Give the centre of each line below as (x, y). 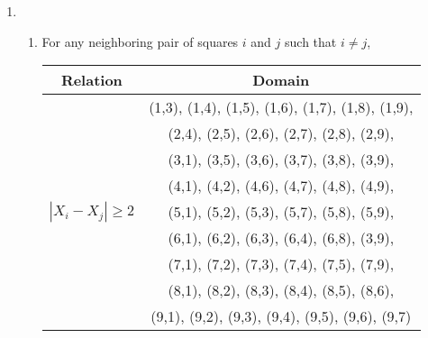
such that (311, 41)
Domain (281, 80)
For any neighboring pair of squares (140, 41)
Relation (91, 80)
